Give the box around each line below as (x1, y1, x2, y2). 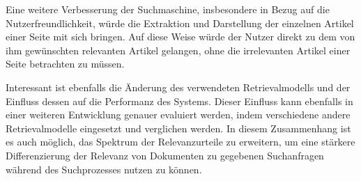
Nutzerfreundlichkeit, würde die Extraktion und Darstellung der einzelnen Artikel (6, 15, 354, 30)
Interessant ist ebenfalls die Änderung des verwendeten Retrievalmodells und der (6, 79, 351, 94)
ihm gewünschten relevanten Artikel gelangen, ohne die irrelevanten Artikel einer (6, 42, 351, 57)
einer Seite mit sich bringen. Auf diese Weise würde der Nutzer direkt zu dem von (6, 29, 355, 44)
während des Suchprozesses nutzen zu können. (6, 162, 202, 176)
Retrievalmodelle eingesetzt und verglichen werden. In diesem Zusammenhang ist (6, 120, 351, 135)
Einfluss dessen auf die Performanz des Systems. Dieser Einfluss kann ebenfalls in (6, 93, 353, 108)
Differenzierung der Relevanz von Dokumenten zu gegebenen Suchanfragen (6, 148, 324, 162)
